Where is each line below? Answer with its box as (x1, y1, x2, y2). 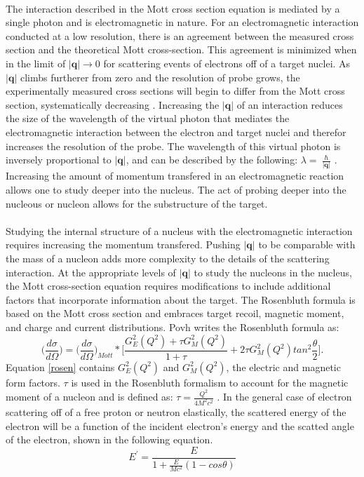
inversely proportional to (6, 152, 112, 167)
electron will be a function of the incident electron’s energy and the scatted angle (6, 418, 354, 433)
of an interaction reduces (236, 97, 343, 112)
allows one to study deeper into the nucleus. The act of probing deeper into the (6, 182, 346, 197)
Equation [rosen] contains (6, 359, 115, 374)
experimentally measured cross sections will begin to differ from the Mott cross (6, 83, 345, 98)
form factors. (6, 375, 60, 389)
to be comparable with (258, 237, 356, 252)
